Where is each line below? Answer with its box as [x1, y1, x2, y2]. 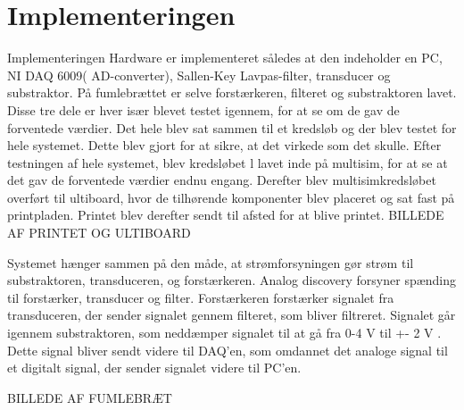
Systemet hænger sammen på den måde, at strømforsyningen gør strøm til [7, 253, 414, 272]
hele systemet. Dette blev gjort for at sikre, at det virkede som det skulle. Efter [7, 136, 442, 155]
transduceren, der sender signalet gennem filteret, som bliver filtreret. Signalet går [7, 305, 456, 324]
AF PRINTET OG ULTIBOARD [7, 223, 191, 242]
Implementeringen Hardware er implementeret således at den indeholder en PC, [7, 48, 443, 67]
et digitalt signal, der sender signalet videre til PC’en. [7, 358, 302, 377]
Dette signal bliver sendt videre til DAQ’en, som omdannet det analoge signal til [7, 340, 448, 359]
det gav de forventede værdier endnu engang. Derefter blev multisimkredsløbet [7, 171, 436, 189]
